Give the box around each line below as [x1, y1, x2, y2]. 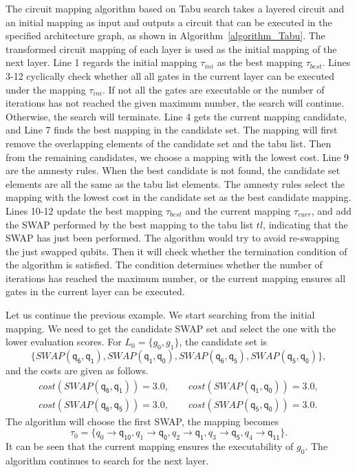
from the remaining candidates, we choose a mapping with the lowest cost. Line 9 [6, 149, 349, 164]
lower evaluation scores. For [6, 334, 122, 349]
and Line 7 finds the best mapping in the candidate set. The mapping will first [6, 122, 338, 137]
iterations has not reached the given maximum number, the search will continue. [6, 96, 345, 110]
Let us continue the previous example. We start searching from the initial [6, 308, 315, 322]
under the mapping [6, 82, 86, 96]
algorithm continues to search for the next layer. [6, 453, 209, 467]
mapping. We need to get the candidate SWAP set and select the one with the [6, 321, 336, 335]
